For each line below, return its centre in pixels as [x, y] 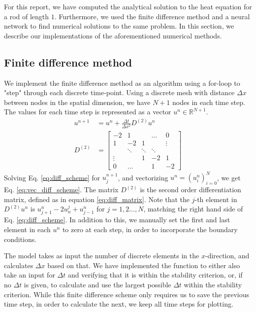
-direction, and [227, 256]
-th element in [216, 199]
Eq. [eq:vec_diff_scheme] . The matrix [61, 190]
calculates [19, 265]
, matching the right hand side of [193, 209]
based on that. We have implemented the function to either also [144, 265]
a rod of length [27, 16]
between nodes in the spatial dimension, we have [77, 102]
